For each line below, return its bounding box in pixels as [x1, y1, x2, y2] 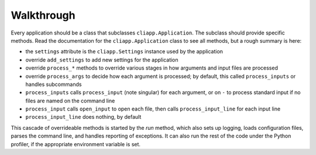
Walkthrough [11, 9, 75, 22]
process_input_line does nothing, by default [25, 113, 142, 120]
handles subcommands [25, 81, 82, 88]
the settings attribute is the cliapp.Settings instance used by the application [25, 48, 224, 55]
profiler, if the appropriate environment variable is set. [11, 140, 140, 147]
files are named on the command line [25, 97, 115, 104]
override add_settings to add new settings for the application [25, 56, 178, 63]
